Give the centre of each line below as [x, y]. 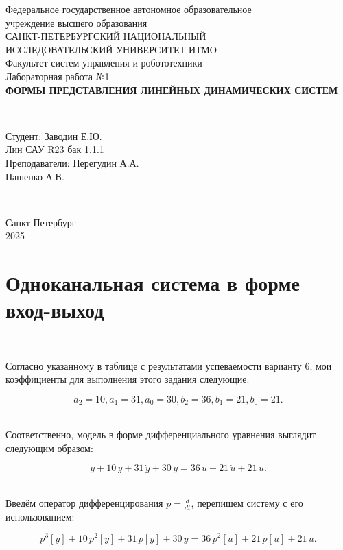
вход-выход [55, 310]
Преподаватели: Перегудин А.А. [72, 162]
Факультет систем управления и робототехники [104, 63]
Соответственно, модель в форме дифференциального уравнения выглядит [161, 434]
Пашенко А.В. [35, 176]
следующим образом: [49, 447]
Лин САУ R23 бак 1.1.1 [55, 149]
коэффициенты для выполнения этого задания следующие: [128, 379]
